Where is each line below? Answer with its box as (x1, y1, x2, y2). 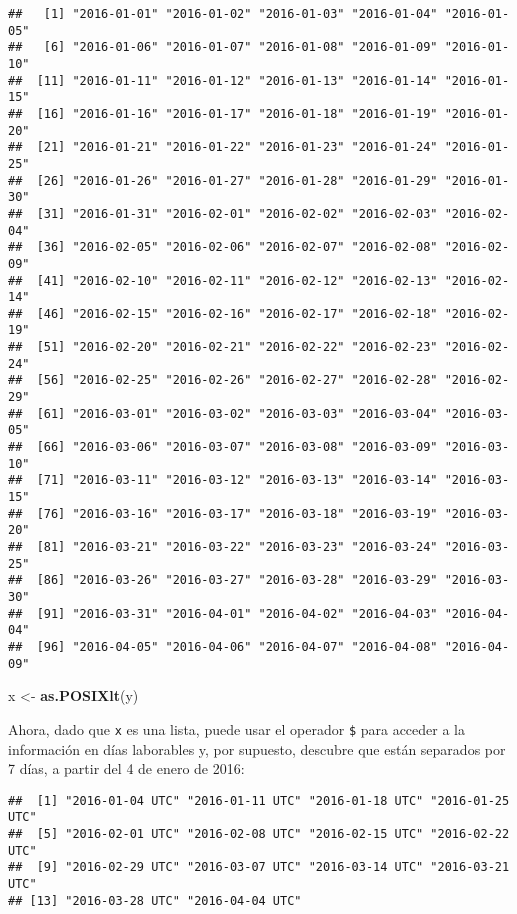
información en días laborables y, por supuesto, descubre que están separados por (8, 738, 506, 759)
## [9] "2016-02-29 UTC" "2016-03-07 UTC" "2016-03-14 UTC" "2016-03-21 (8, 860, 510, 875)
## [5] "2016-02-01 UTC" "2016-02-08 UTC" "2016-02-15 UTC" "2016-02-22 (8, 827, 510, 841)
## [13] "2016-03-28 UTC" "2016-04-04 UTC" (8, 893, 302, 908)
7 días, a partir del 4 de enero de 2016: (8, 758, 245, 779)
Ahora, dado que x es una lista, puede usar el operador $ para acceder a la (8, 718, 465, 739)
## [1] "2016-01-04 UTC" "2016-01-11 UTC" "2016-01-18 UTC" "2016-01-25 (8, 793, 510, 808)
